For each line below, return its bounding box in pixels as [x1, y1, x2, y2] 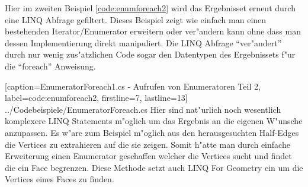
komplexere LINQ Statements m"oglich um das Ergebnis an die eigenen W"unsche [5, 115, 303, 127]
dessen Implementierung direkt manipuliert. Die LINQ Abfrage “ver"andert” [5, 36, 282, 49]
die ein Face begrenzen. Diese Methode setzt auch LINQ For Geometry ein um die [5, 161, 303, 173]
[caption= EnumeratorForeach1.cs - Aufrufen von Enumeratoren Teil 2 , [5, 80, 261, 92]
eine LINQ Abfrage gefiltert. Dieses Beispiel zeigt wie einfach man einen [5, 13, 267, 26]
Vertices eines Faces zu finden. [5, 173, 114, 185]
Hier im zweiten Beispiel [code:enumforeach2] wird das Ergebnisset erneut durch [5, 2, 296, 14]
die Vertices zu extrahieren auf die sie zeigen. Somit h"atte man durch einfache [5, 138, 290, 150]
